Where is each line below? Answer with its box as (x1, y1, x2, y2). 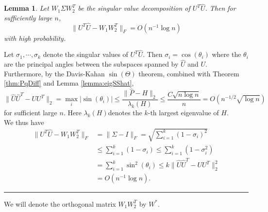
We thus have (4, 117, 44, 127)
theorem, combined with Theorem (138, 68, 239, 78)
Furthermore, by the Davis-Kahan (4, 68, 105, 78)
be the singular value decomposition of (78, 3, 190, 13)
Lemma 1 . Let (4, 3, 49, 13)
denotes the (108, 107, 142, 118)
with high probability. (4, 33, 66, 43)
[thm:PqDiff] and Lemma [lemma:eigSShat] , (4, 78, 134, 88)
